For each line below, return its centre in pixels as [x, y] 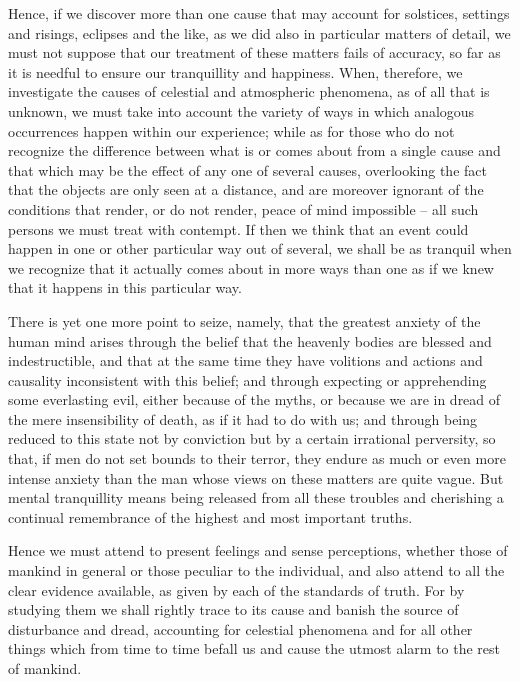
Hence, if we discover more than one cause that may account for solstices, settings [259, 13]
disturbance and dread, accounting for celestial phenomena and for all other [240, 628]
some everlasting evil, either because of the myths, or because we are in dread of [254, 399]
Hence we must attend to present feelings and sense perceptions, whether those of [258, 550]
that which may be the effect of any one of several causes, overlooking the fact [247, 169]
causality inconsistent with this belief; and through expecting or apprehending [247, 379]
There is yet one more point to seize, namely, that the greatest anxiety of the [244, 320]
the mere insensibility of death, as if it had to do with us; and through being [243, 418]
